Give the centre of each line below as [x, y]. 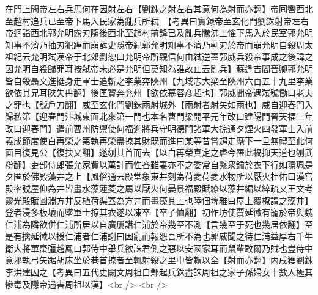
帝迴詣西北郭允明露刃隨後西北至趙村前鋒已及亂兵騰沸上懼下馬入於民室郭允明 [159, 33]
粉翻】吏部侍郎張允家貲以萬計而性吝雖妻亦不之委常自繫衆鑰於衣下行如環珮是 [159, 164]
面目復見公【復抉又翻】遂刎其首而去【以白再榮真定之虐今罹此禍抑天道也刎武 [159, 152]
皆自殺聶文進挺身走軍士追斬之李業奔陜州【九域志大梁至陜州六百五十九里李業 [159, 80]
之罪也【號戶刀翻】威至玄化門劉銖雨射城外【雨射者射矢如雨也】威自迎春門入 [159, 104]
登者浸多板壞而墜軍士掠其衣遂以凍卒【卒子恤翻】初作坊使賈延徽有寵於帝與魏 [159, 212]
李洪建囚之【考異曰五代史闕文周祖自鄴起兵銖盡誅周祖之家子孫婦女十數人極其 [159, 272]
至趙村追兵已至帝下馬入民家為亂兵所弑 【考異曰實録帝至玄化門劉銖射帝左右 [157, 20]
